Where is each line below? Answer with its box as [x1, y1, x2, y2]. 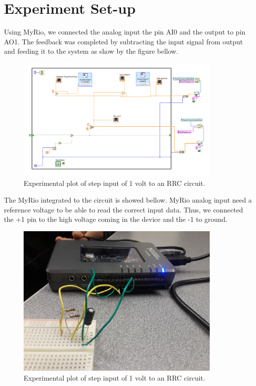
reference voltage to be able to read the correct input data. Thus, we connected [4, 204, 243, 214]
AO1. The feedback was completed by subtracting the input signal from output [4, 36, 243, 46]
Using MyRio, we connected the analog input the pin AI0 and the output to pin [4, 27, 246, 37]
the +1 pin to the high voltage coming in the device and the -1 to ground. [4, 214, 227, 224]
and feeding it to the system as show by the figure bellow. [4, 46, 178, 56]
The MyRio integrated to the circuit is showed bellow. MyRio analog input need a [4, 195, 252, 205]
